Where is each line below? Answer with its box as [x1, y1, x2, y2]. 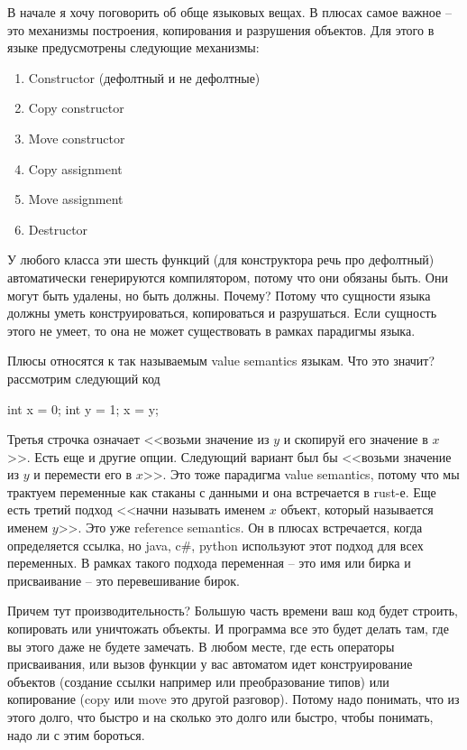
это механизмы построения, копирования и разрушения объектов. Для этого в [7, 20, 435, 39]
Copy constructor [28, 98, 124, 117]
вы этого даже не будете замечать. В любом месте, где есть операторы [7, 636, 395, 655]
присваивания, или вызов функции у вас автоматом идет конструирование [7, 654, 413, 673]
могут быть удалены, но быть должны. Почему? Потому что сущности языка [7, 285, 431, 304]
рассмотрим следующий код [7, 368, 160, 387]
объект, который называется [280, 500, 434, 519]
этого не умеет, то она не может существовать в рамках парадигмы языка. [7, 320, 416, 339]
